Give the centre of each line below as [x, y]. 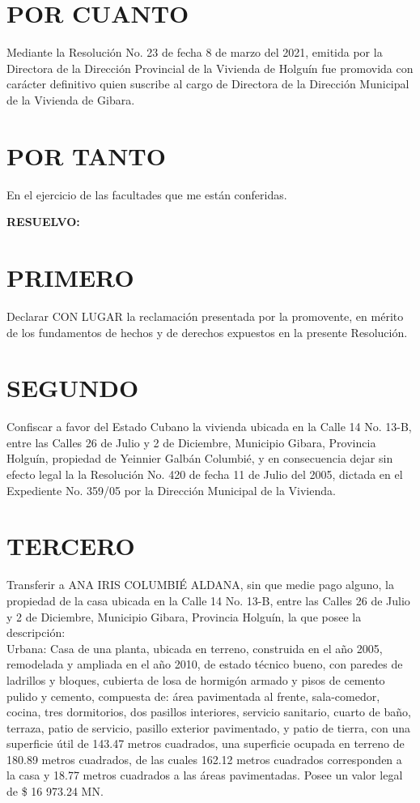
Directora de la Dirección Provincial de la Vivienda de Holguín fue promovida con [210, 68]
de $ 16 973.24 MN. [55, 791]
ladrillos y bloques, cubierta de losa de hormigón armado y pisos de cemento [196, 679]
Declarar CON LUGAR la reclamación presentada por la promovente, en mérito [205, 316]
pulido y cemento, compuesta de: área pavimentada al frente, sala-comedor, [193, 696]
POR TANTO [86, 155]
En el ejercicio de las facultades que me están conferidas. [147, 194]
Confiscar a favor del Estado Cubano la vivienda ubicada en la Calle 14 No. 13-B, [209, 427]
